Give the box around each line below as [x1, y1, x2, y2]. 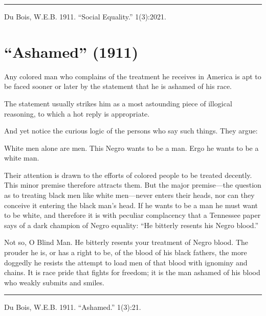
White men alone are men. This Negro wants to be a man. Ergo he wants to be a [4, 142, 259, 153]
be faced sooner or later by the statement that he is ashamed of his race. [4, 81, 232, 92]
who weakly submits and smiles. [4, 277, 104, 287]
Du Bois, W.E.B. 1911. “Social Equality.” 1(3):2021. [4, 11, 166, 21]
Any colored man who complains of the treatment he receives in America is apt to [4, 71, 261, 81]
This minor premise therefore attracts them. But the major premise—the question [4, 179, 261, 190]
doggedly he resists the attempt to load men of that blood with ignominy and [4, 257, 248, 267]
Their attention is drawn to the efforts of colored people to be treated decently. [4, 169, 252, 180]
